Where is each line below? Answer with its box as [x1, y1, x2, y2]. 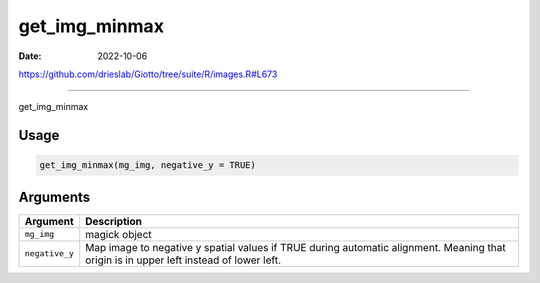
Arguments [18, 188, 91, 205]
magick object [85, 227, 152, 241]
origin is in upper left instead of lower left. [85, 253, 282, 267]
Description [85, 214, 142, 228]
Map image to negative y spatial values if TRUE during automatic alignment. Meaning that [85, 240, 506, 254]
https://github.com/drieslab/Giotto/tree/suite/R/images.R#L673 [18, 68, 278, 80]
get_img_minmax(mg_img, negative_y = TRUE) [39, 160, 257, 171]
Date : [18, 50, 42, 62]
